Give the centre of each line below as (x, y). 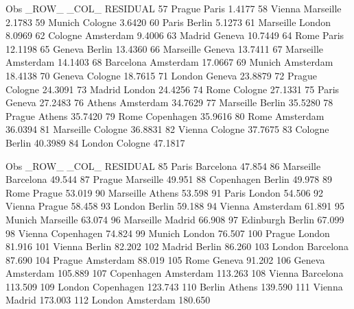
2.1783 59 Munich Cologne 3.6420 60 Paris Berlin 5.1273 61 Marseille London (168, 22)
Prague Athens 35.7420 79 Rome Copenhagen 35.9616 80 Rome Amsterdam (165, 115)
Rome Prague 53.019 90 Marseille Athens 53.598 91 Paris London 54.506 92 (165, 192)
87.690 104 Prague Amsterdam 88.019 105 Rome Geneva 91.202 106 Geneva (165, 259)
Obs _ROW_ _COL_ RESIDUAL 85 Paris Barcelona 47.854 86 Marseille (163, 165)
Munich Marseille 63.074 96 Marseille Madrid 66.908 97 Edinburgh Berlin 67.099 (175, 219)
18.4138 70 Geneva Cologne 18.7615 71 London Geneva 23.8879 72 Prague (162, 75)
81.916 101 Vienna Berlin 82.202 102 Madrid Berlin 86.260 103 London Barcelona (177, 246)
